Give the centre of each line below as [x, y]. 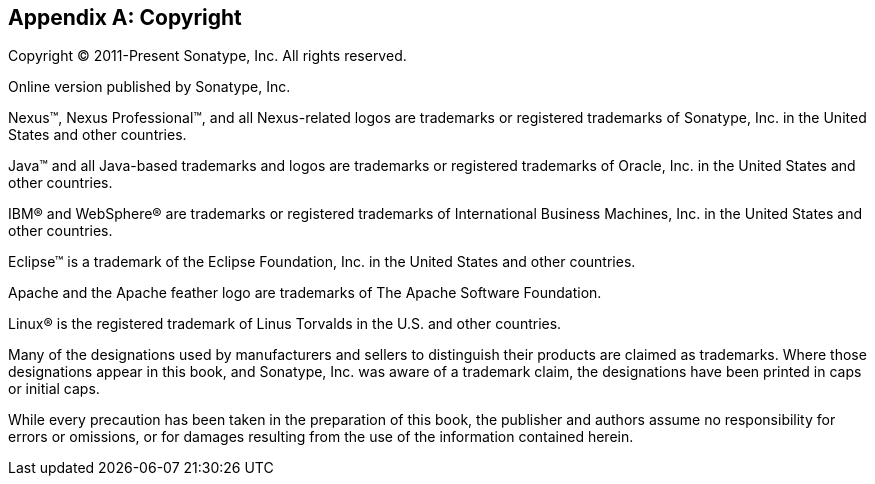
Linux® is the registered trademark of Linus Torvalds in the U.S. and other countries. [285, 324]
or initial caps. [54, 389]
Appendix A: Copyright [125, 17]
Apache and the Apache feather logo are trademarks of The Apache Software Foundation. [305, 293]
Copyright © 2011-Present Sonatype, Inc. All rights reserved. [207, 56]
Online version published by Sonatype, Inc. [149, 87]
